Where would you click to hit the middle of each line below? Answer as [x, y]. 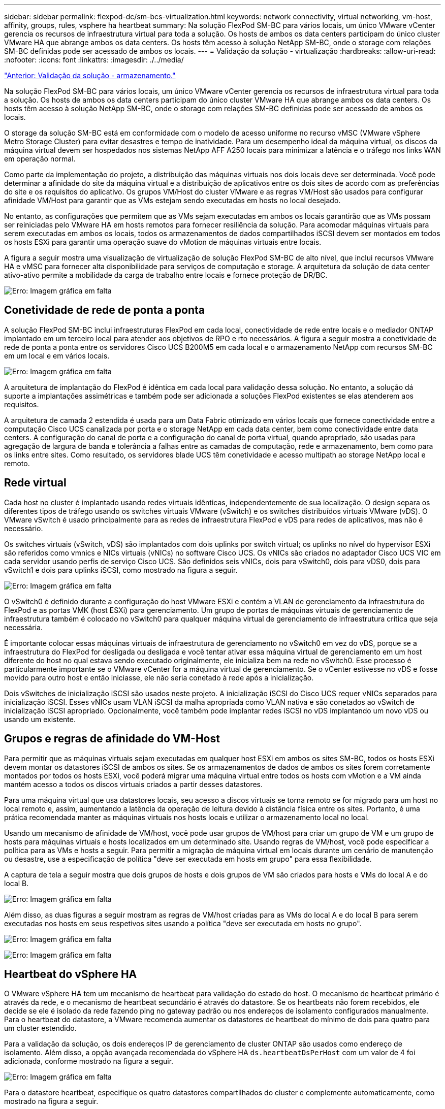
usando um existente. [40, 719]
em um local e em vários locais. [57, 355]
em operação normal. [40, 159]
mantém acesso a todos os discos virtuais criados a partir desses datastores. [134, 784]
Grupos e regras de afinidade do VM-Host [112, 739]
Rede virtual [35, 483]
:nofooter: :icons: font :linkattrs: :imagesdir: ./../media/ [94, 60]
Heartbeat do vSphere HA [71, 974]
